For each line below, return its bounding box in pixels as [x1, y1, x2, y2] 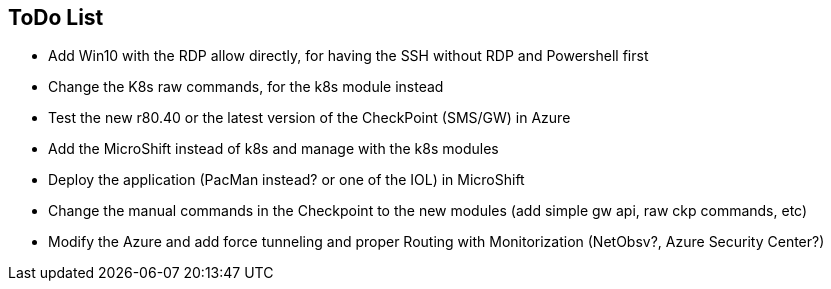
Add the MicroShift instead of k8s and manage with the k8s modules [48, 140, 499, 158]
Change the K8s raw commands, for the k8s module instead [48, 78, 444, 96]
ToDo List [8, 5, 104, 30]
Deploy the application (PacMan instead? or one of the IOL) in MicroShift [48, 171, 525, 189]
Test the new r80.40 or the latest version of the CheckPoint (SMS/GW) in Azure [48, 109, 571, 127]
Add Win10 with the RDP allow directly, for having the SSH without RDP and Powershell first [48, 47, 649, 65]
